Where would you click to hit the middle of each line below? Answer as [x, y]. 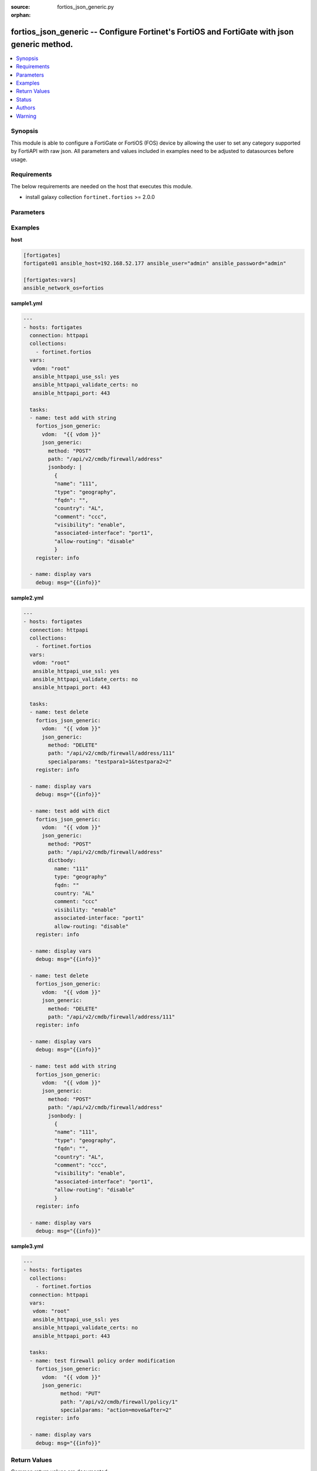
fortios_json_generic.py [86, 7]
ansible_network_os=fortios [63, 288]
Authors [26, 108]
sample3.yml [27, 1246]
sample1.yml [26, 304]
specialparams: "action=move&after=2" [116, 1410]
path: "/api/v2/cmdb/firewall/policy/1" [119, 1402]
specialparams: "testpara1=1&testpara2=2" [110, 761]
